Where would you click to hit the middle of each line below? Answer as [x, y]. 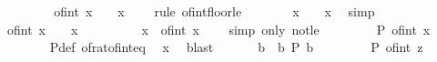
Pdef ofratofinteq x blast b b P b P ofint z [236, 47]
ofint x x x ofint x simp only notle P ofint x [218, 29]
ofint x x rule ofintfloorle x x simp [214, 11]
